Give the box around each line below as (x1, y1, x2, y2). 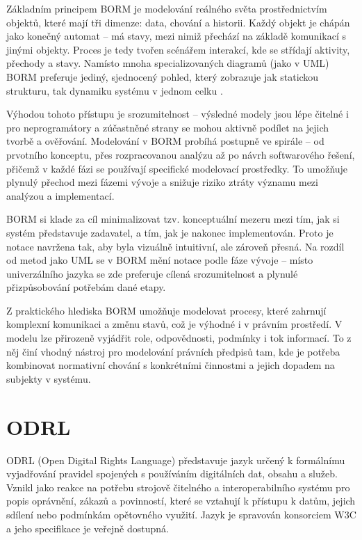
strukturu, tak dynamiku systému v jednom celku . (6, 83, 223, 97)
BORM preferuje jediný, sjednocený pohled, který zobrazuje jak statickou (6, 69, 319, 84)
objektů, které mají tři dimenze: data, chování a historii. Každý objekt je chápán (6, 15, 350, 29)
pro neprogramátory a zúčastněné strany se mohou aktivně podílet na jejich (6, 120, 329, 134)
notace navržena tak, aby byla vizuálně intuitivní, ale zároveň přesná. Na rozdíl (6, 239, 345, 253)
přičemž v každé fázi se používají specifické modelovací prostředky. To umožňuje (6, 161, 348, 175)
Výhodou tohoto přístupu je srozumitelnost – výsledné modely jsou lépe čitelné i (6, 106, 349, 121)
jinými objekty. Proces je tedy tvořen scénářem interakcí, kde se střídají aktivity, (6, 42, 350, 56)
